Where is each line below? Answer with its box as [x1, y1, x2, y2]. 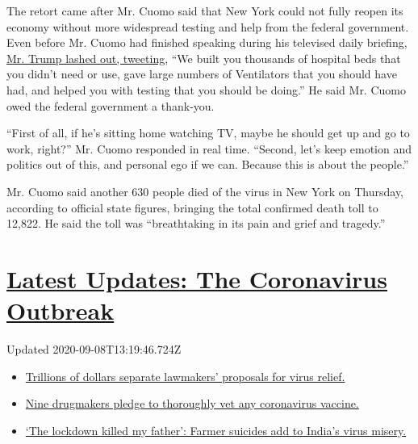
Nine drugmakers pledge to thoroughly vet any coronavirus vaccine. [25, 395, 359, 412]
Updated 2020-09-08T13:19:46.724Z [6, 341, 182, 358]
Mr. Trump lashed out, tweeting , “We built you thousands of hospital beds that [6, 49, 401, 66]
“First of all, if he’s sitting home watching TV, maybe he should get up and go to [6, 124, 410, 141]
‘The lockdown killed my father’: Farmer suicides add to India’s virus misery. [25, 421, 407, 438]
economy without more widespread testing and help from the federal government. [6, 18, 409, 35]
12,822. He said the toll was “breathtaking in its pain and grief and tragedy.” [6, 215, 386, 232]
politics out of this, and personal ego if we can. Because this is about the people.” [6, 156, 409, 173]
